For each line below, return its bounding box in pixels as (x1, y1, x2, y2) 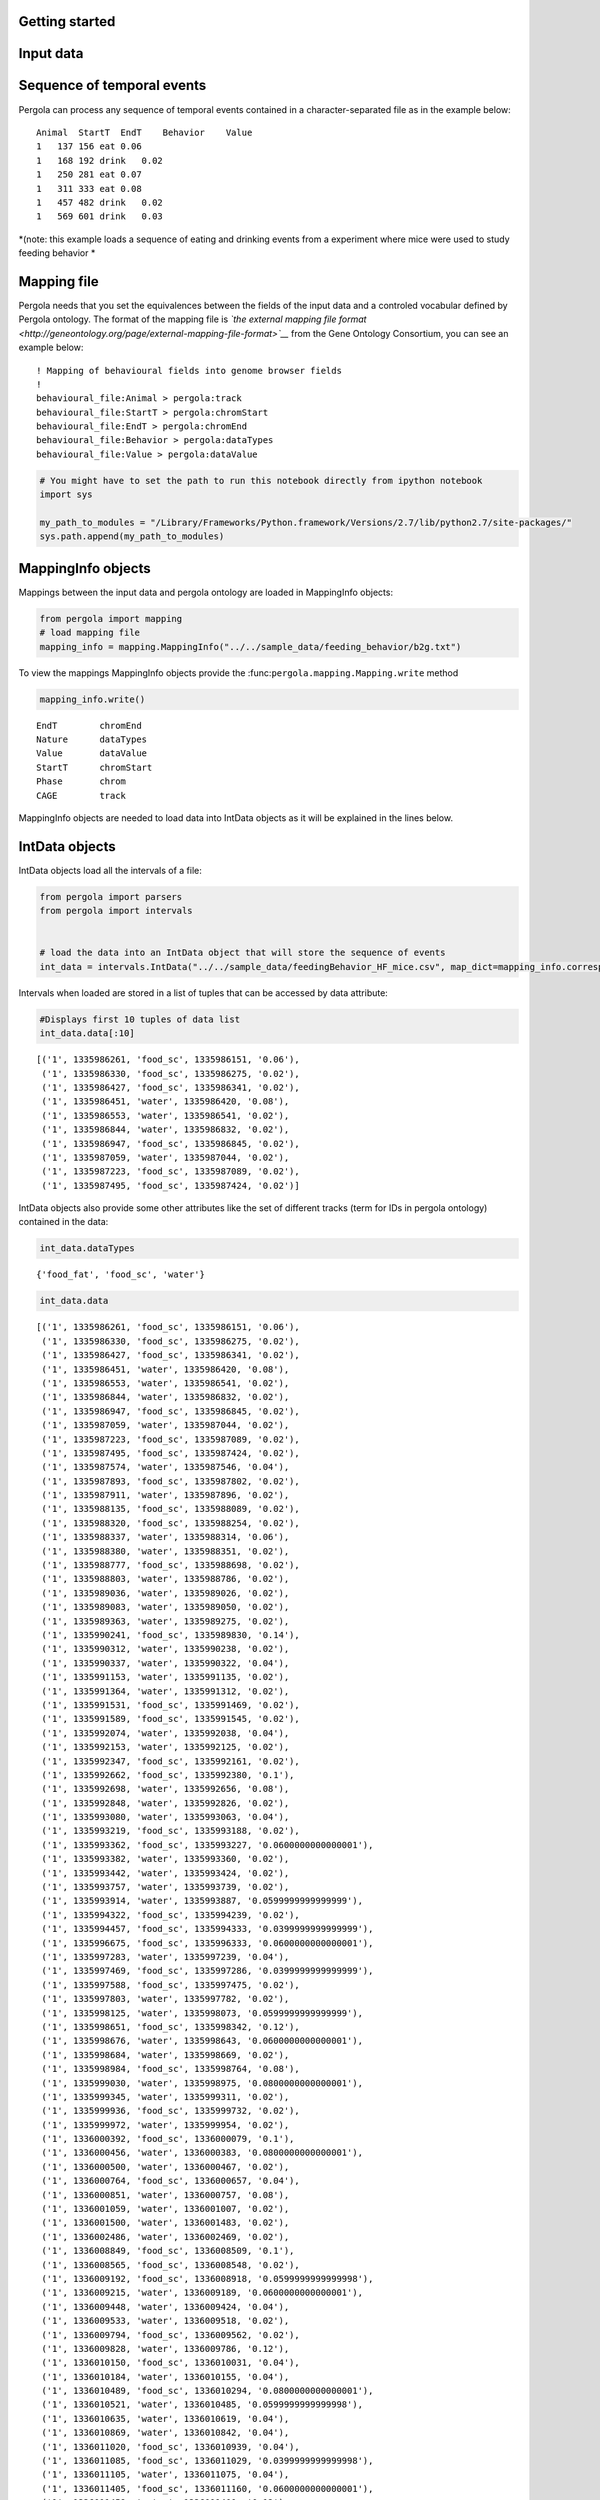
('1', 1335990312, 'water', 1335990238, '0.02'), (41, 1643, 290, 1655)
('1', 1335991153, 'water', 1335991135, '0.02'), (41, 1671, 290, 1683)
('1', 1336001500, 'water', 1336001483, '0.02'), (41, 2217, 290, 2229)
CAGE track (36, 790, 127, 801)
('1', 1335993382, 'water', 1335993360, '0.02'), (41, 1853, 290, 1865)
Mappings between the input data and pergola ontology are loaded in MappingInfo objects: (18, 586, 394, 598)
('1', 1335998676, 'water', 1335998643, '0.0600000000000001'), (41, 2035, 364, 2047)
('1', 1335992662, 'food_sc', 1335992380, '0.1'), (41, 1769, 295, 1780)
